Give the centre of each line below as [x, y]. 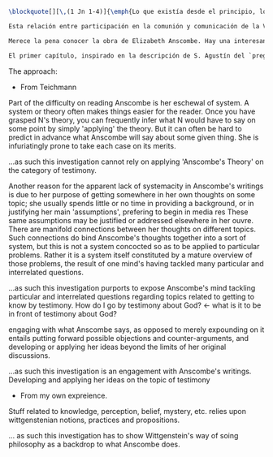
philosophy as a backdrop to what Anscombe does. [94, 444]
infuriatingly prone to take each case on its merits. [92, 145]
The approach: [33, 71]
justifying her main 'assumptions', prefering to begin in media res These [128, 212]
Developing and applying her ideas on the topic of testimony [109, 379]
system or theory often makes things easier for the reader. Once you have [132, 111]
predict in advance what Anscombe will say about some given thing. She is [134, 137]
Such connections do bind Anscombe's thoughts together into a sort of [127, 237]
